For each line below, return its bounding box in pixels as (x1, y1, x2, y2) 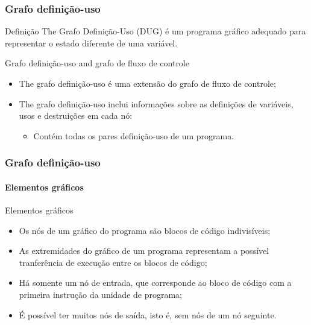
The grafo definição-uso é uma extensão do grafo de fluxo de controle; (19, 77, 276, 89)
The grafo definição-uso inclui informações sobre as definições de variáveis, (19, 97, 294, 110)
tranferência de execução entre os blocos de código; (19, 256, 207, 268)
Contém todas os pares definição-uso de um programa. (33, 129, 234, 142)
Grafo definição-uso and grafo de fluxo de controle (5, 57, 189, 69)
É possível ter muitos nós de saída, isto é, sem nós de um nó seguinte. (19, 308, 277, 321)
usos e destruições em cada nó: (19, 109, 133, 122)
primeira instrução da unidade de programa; (19, 288, 182, 300)
